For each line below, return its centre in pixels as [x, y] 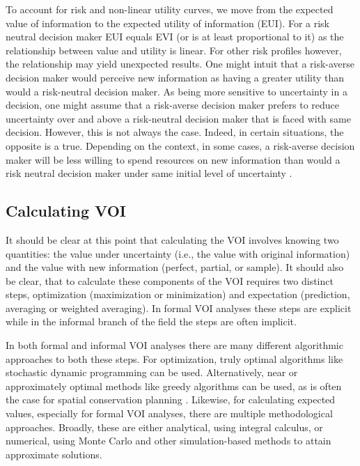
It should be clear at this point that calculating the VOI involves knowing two [172, 239]
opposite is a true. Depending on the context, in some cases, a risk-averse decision [180, 145]
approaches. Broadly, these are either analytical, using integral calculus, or [164, 427]
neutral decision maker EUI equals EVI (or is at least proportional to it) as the [175, 37]
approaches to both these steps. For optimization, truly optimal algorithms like [174, 358]
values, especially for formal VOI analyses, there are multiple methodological [169, 413]
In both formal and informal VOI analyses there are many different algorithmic [174, 345]
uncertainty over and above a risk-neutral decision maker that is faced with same [178, 118]
